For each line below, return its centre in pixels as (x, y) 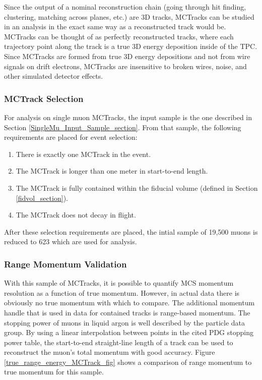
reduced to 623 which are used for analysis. (71, 241)
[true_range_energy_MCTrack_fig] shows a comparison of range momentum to (128, 362)
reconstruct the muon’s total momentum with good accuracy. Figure (110, 352)
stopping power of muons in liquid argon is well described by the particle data (125, 322)
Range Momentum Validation (65, 264)
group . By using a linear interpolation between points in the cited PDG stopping (129, 332)
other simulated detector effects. (54, 76)
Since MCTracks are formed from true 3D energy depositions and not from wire (127, 56)
